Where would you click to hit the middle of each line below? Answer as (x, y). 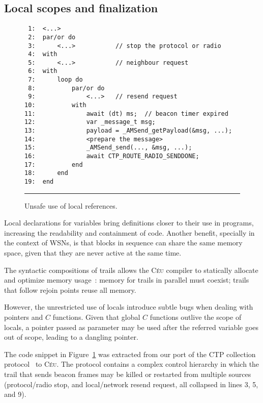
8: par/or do (66, 88)
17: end (54, 165)
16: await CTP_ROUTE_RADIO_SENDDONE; (112, 156)
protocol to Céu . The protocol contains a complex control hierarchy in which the (132, 364)
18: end (46, 173)
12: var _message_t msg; (90, 122)
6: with (43, 71)
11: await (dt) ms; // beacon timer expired (126, 114)
